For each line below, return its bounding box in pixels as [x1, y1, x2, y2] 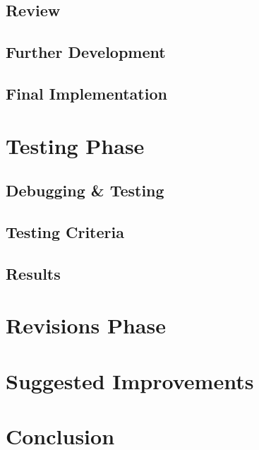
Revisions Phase [6, 311, 166, 340]
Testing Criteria [6, 220, 124, 242]
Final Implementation [6, 82, 167, 104]
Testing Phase [6, 131, 145, 160]
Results [6, 262, 61, 284]
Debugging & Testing [6, 179, 164, 201]
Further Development [6, 41, 166, 63]
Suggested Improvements [6, 366, 254, 395]
